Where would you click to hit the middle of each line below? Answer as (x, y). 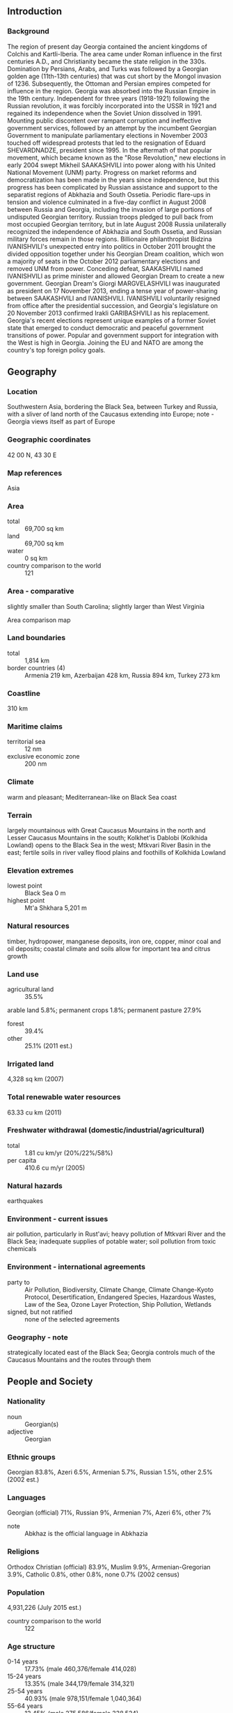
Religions (23, 1551)
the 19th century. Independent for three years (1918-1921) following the (109, 98)
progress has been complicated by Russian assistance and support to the (112, 187)
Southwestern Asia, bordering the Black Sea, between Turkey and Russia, (113, 407)
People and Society (50, 1382)
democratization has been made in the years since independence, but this (113, 180)
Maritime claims (35, 727)
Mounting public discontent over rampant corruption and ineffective (104, 121)
